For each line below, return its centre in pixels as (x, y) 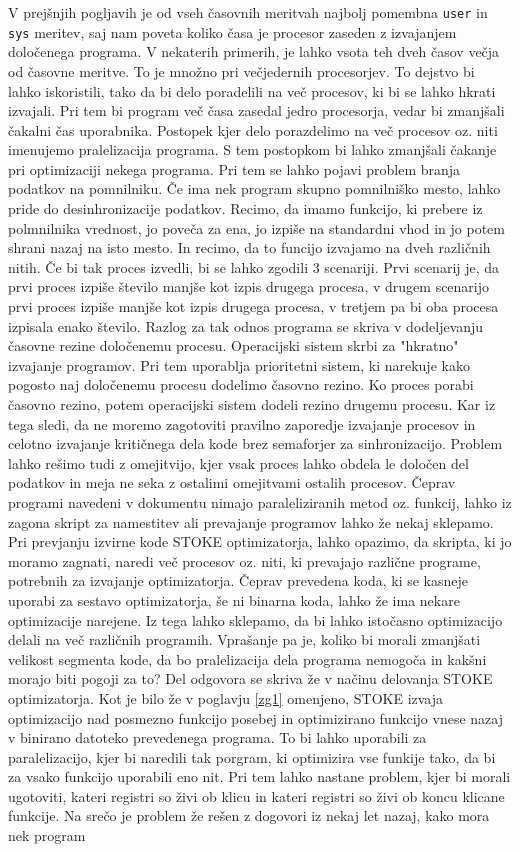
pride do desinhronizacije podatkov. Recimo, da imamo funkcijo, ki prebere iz (245, 208)
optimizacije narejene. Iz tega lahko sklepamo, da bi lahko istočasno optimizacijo (255, 619)
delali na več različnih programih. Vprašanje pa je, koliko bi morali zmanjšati (244, 639)
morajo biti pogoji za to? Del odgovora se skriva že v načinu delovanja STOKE (250, 678)
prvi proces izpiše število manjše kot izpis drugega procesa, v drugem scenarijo (249, 286)
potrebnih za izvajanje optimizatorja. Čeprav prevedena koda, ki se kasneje (238, 580)
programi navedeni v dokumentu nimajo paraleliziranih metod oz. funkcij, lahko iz (260, 501)
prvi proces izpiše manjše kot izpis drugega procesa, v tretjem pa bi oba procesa (253, 306)
